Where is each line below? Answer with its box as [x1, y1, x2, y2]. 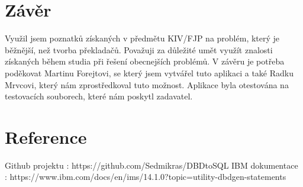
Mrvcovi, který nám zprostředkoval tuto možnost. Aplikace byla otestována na [5, 78, 289, 91]
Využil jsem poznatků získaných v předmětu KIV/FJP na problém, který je [5, 32, 280, 44]
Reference [5, 124, 87, 149]
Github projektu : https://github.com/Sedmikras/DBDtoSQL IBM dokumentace [5, 159, 298, 171]
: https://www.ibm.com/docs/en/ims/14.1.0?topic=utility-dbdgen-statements [5, 170, 286, 183]
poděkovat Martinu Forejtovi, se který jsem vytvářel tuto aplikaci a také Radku [5, 66, 294, 79]
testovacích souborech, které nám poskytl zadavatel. [5, 90, 193, 102]
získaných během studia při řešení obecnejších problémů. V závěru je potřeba [5, 55, 285, 67]
